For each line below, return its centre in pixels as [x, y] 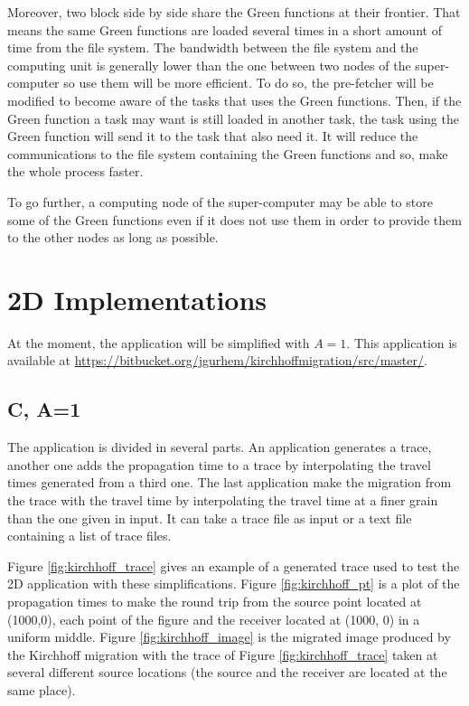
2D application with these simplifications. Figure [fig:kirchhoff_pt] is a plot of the [234, 584]
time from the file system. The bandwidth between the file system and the [213, 47]
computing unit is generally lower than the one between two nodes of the [209, 65]
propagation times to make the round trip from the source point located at [215, 601]
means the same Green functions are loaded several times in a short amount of [225, 29]
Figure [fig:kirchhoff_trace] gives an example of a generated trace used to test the [234, 565]
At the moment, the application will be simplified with [159, 342]
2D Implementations [137, 299]
